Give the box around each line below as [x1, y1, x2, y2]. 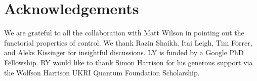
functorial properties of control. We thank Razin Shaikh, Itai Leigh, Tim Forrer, [4, 37, 252, 48]
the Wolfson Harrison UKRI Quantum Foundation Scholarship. [4, 67, 200, 77]
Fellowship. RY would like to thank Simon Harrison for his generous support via [4, 57, 253, 67]
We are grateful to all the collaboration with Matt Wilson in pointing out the [4, 27, 244, 38]
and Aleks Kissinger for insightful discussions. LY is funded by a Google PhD [4, 47, 244, 58]
